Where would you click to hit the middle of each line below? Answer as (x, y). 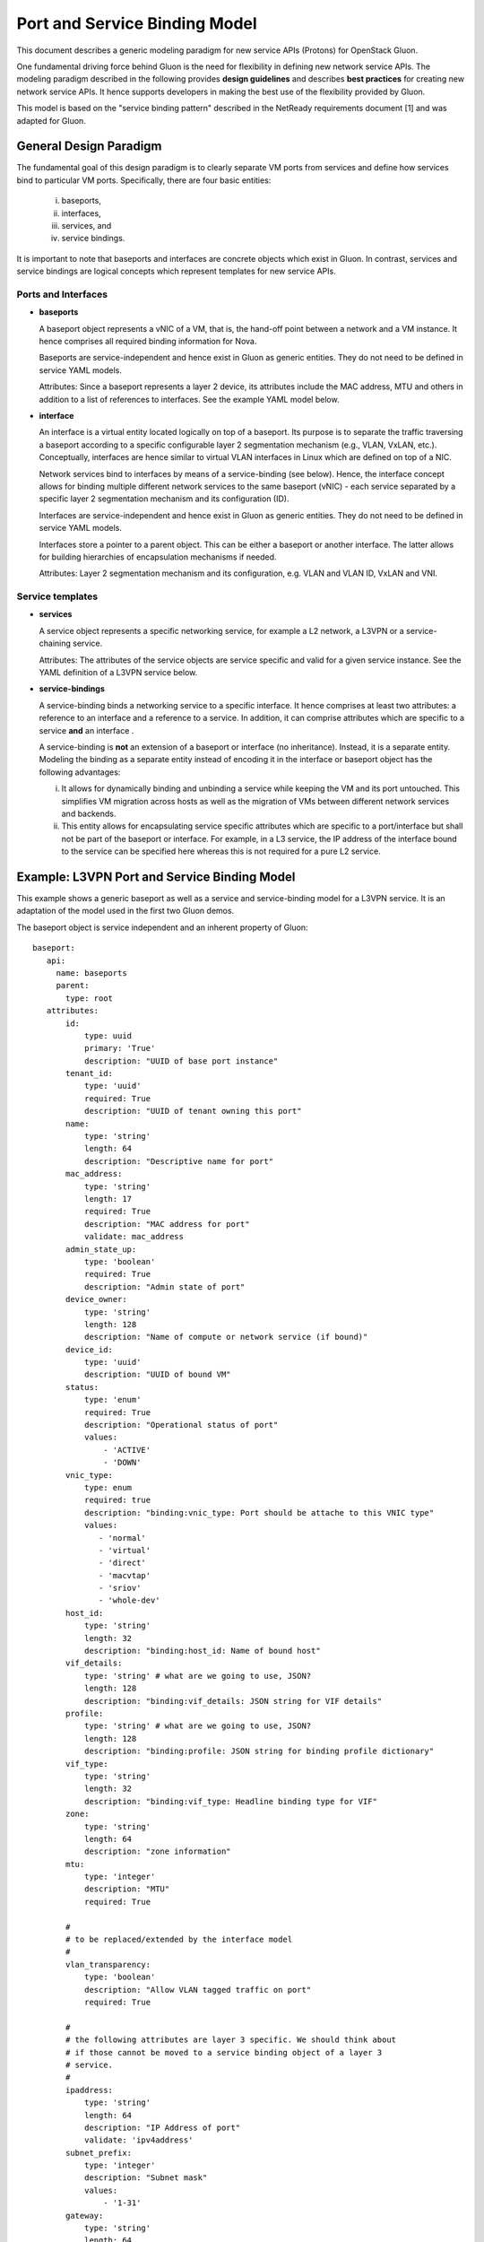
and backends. (89, 813)
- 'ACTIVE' (127, 1450)
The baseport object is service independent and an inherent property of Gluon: (162, 927)
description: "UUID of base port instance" (181, 1061)
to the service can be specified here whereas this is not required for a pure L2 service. (221, 851)
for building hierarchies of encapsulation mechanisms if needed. (158, 557)
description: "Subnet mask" (146, 2178)
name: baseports (91, 973)
